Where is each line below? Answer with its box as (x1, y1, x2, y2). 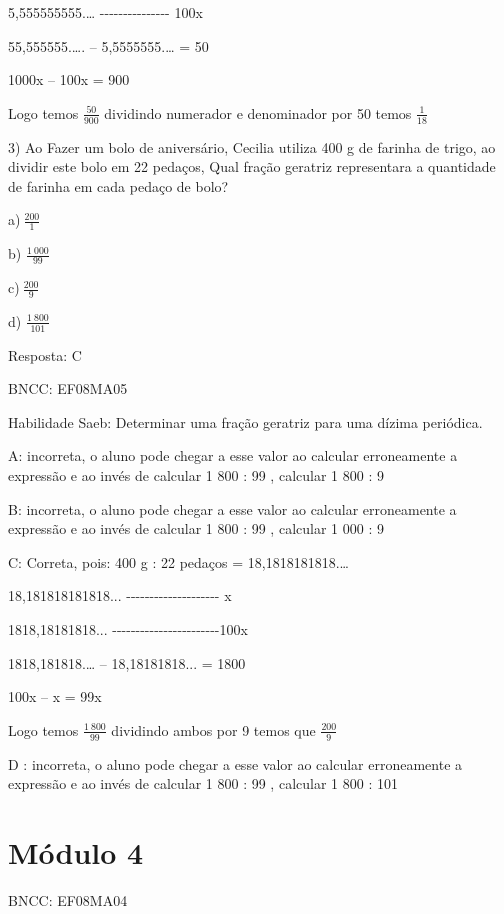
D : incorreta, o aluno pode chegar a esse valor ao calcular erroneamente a (8, 753, 463, 774)
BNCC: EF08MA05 (8, 378, 128, 399)
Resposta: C (8, 344, 82, 365)
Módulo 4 (8, 832, 144, 873)
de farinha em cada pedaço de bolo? (8, 175, 229, 196)
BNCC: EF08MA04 (8, 889, 128, 910)
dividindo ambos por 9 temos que (111, 719, 316, 740)
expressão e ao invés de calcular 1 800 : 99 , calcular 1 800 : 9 (8, 465, 384, 486)
